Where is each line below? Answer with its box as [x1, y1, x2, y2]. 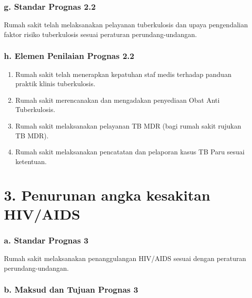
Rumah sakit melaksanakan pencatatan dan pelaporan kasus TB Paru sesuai [15, 147, 245, 157]
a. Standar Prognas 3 [4, 234, 89, 246]
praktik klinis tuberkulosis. [15, 78, 95, 89]
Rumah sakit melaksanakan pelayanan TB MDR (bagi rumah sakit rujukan [15, 121, 241, 130]
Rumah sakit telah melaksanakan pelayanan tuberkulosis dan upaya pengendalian [4, 19, 248, 30]
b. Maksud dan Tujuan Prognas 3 [4, 283, 138, 296]
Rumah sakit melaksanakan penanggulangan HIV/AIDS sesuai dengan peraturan [4, 253, 246, 263]
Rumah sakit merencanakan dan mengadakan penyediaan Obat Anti [15, 94, 220, 105]
